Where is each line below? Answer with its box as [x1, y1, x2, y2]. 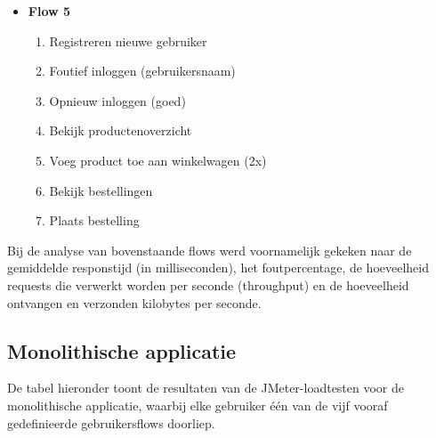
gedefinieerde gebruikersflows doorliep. [7, 413, 215, 432]
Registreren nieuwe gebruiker [49, 31, 207, 50]
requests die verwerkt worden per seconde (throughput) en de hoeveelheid [7, 275, 409, 294]
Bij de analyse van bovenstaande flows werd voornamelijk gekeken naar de [7, 240, 412, 259]
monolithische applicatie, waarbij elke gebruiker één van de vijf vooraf [7, 395, 388, 414]
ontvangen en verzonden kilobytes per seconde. [7, 293, 262, 312]
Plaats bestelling [49, 211, 140, 230]
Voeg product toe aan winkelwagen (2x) [49, 150, 267, 169]
